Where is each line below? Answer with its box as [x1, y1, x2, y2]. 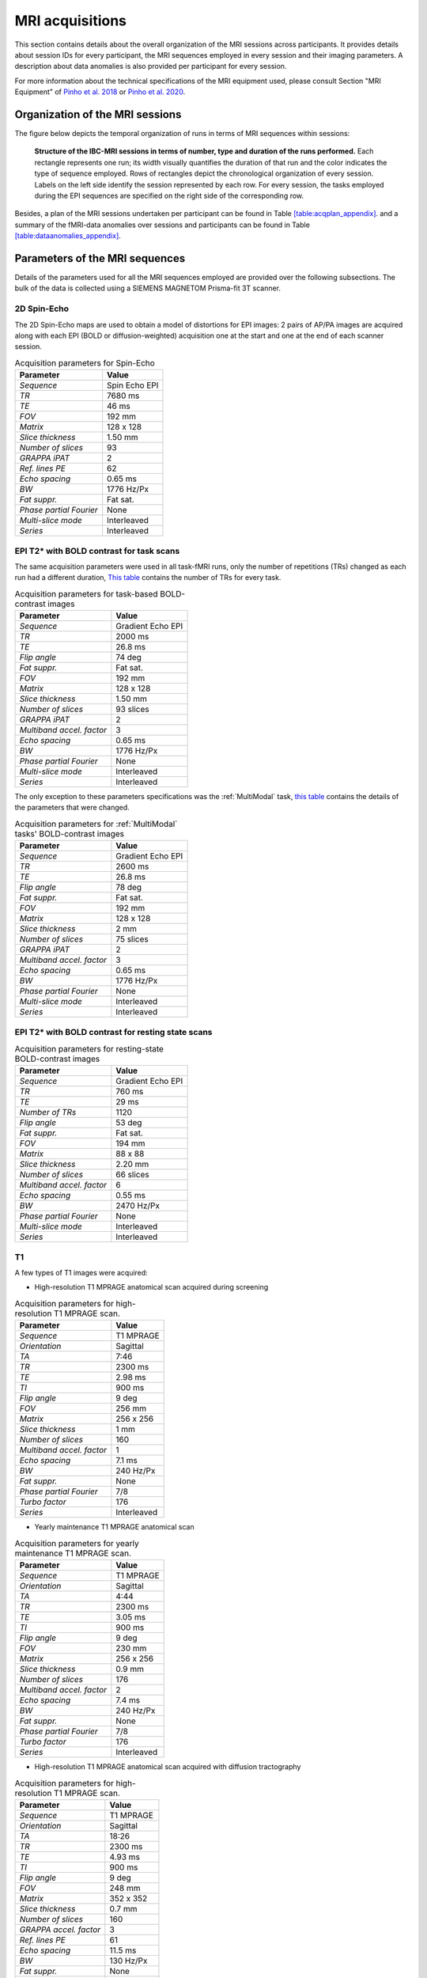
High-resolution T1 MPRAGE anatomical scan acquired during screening [34, 1283, 269, 1292]
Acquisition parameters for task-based [14, 588, 158, 599]
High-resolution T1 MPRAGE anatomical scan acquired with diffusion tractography [34, 1761, 301, 1771]
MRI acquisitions [14, 12, 127, 29]
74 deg [115, 652, 142, 663]
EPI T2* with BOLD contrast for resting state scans [14, 1026, 213, 1037]
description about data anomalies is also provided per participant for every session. [14, 62, 287, 71]
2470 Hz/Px [115, 1200, 160, 1211]
